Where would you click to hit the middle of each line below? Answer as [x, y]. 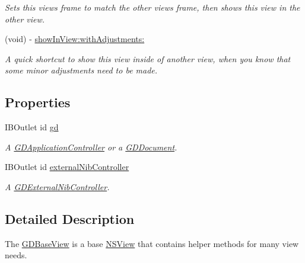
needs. [16, 255]
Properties [38, 102]
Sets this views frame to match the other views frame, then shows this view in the [152, 7]
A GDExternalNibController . [57, 186]
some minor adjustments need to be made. [81, 70]
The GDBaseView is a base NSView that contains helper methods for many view [152, 243]
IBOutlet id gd [32, 127]
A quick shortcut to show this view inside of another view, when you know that [148, 58]
